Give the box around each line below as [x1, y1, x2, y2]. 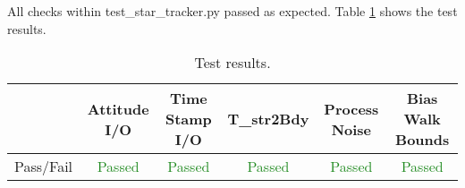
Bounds [395, 129, 450, 150]
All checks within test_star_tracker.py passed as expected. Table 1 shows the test [7, 2, 458, 20]
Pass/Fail [14, 156, 73, 177]
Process [324, 98, 379, 119]
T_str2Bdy [227, 108, 309, 130]
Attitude [87, 98, 149, 119]
